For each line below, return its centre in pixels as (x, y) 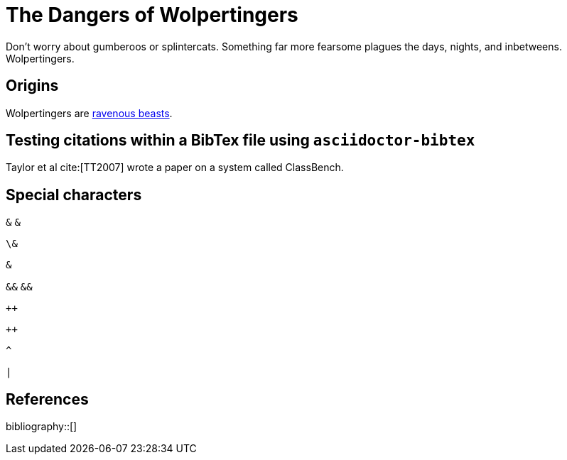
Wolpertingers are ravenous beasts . (89, 113)
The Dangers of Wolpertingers (152, 15)
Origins (32, 86)
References (47, 399)
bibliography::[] (42, 427)
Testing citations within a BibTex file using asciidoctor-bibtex (241, 141)
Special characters (74, 195)
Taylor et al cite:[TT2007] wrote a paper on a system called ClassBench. (175, 168)
